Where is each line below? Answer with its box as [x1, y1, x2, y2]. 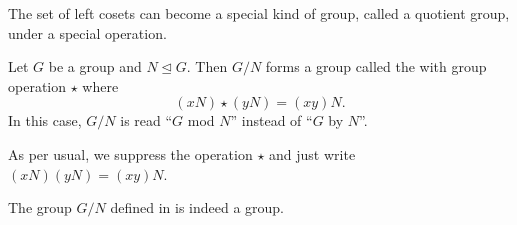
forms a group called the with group [265, 56, 487, 77]
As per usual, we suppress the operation [8, 143, 253, 164]
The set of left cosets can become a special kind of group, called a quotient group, [8, 3, 510, 23]
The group [8, 197, 72, 218]
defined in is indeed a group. [110, 197, 285, 218]
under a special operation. [8, 22, 167, 43]
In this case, [8, 110, 82, 131]
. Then [186, 56, 228, 77]
